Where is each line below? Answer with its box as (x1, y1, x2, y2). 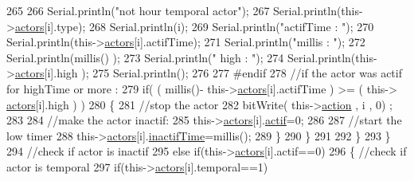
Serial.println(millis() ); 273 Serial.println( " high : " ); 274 (6, 49, 284, 65)
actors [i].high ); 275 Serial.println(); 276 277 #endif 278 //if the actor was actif (14, 65, 402, 81)
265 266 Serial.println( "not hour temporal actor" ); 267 (6, 2, 270, 18)
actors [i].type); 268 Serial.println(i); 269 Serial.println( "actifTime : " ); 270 (14, 18, 374, 34)
